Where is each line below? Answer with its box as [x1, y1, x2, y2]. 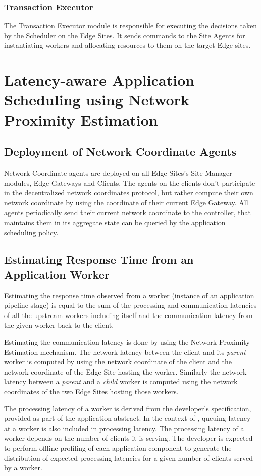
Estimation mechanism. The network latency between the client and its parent [4, 346, 246, 357]
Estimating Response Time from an [4, 251, 194, 267]
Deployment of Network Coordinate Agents [4, 144, 237, 160]
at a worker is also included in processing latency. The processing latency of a [4, 422, 244, 433]
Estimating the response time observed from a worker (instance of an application [4, 290, 254, 300]
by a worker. [4, 462, 42, 473]
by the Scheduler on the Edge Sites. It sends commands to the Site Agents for [4, 30, 245, 40]
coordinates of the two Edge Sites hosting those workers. [4, 386, 179, 397]
